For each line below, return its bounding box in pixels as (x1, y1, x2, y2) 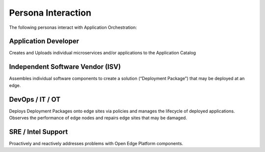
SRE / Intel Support (9, 128, 68, 136)
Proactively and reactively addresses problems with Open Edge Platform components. (9, 140, 184, 146)
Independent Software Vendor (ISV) (9, 63, 121, 71)
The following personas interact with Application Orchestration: (9, 24, 137, 30)
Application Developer (9, 37, 79, 45)
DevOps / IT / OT (9, 95, 61, 104)
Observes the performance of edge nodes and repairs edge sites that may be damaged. (9, 115, 187, 121)
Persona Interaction (9, 7, 92, 18)
